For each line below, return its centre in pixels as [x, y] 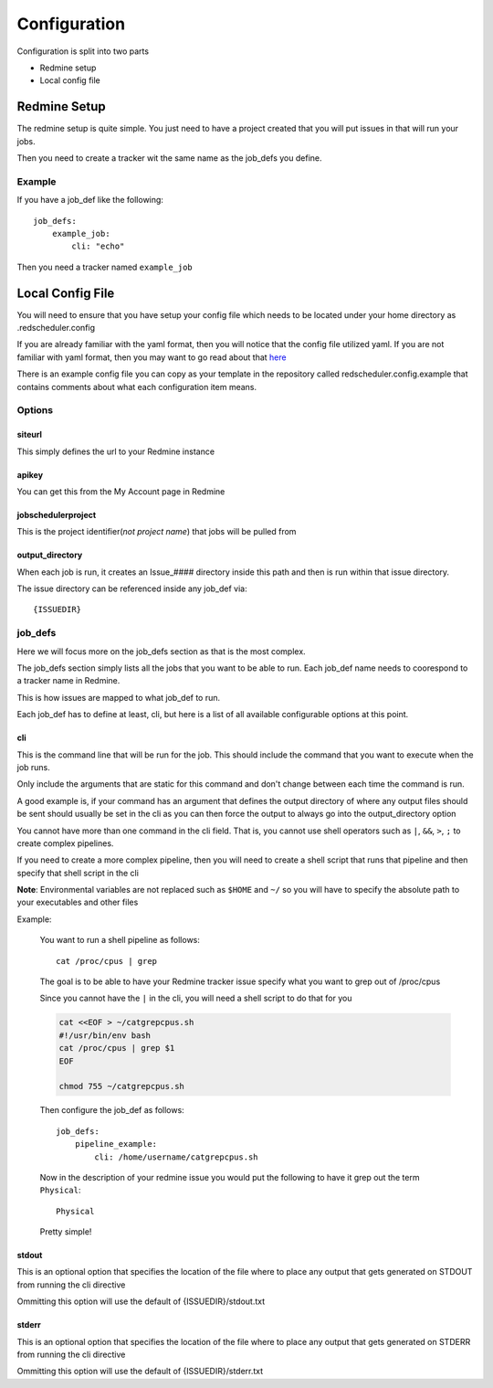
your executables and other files [78, 902]
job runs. [33, 767]
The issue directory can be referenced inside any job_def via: [132, 588]
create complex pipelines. [65, 843]
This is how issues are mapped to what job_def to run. [119, 697]
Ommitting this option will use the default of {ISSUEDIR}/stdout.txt [141, 1301]
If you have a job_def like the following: [90, 200]
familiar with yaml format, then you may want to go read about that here [152, 357]
